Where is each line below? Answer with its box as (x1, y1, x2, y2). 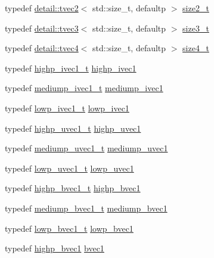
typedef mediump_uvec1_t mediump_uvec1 (5, 142, 168, 154)
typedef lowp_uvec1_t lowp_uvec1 (5, 161, 134, 174)
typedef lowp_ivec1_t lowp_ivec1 (5, 101, 129, 114)
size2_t (182, 2, 209, 14)
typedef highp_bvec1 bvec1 (5, 242, 104, 254)
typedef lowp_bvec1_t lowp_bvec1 (5, 222, 134, 234)
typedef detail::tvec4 (5, 42, 79, 54)
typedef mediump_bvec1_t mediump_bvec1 (5, 201, 168, 214)
